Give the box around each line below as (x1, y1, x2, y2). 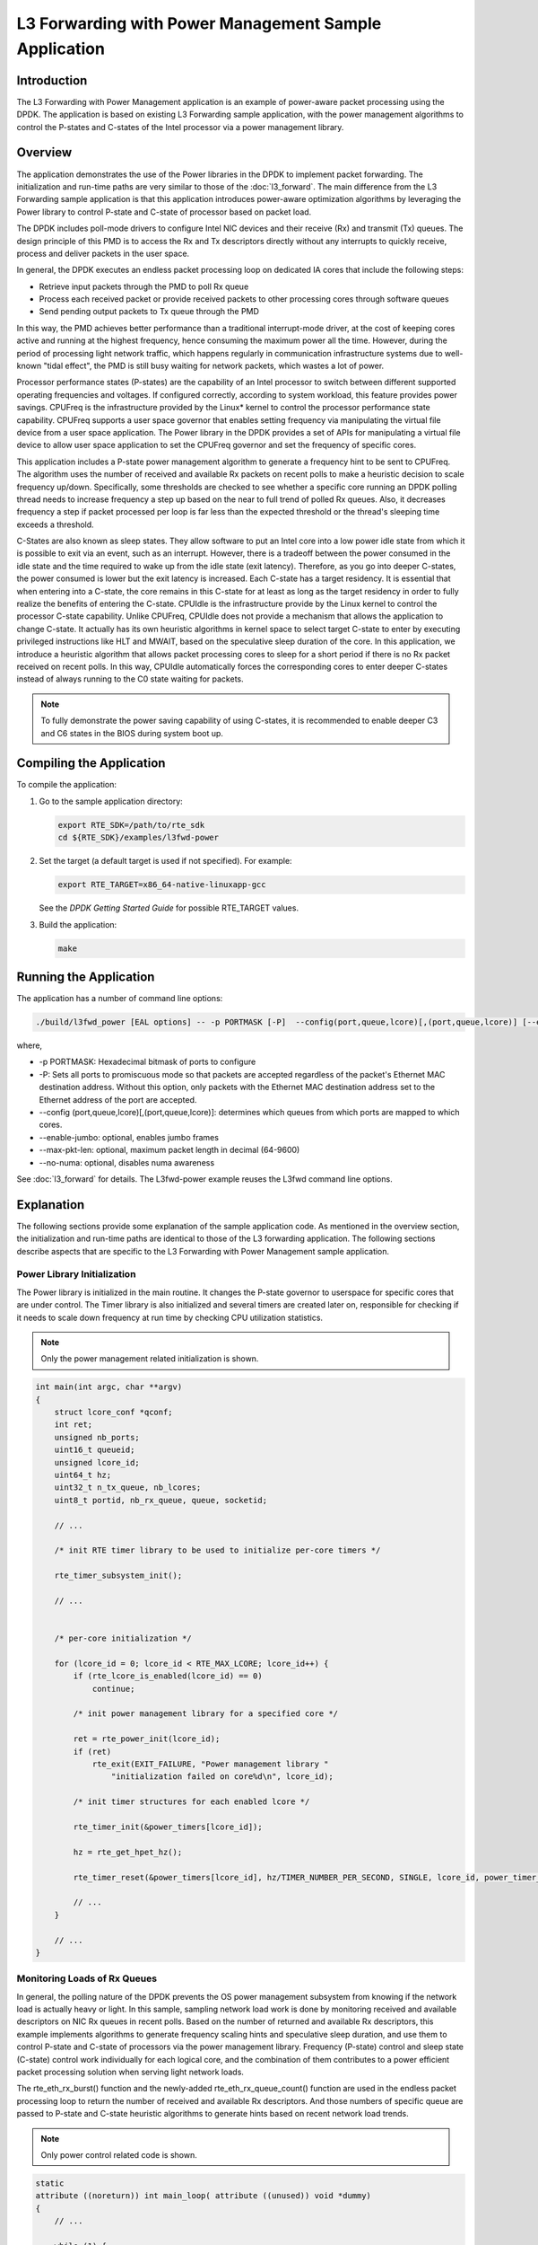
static (35, 2178, 65, 2188)
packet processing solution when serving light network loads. (16, 2066, 244, 2077)
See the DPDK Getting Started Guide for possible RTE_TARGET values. (39, 902, 299, 913)
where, (16, 1040, 43, 1051)
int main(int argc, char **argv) (35, 1382, 183, 1392)
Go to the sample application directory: (39, 796, 183, 806)
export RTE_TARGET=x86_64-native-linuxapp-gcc (57, 880, 266, 890)
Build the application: (39, 919, 117, 929)
